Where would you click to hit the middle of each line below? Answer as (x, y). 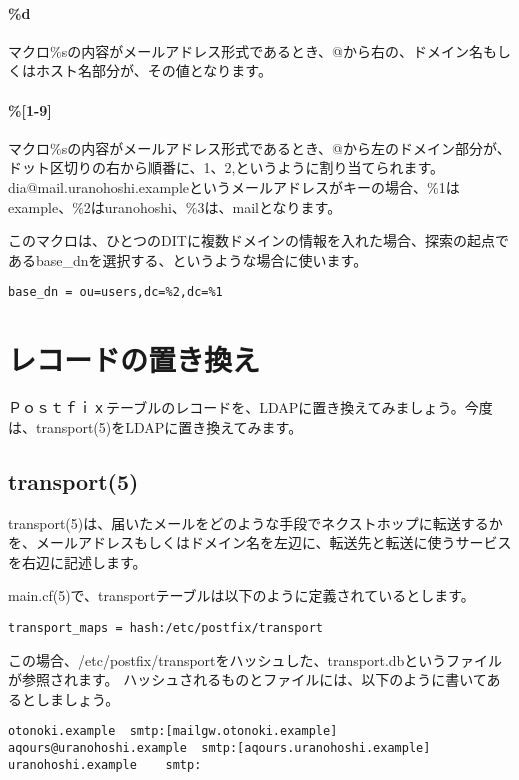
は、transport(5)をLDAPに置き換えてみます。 (155, 426)
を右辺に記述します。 (77, 561)
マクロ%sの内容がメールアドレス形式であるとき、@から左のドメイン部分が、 (259, 147)
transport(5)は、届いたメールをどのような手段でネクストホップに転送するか (255, 522)
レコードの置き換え (134, 359)
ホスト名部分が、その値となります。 (153, 70)
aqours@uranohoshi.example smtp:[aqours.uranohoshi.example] (219, 747)
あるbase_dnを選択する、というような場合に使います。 (188, 259)
